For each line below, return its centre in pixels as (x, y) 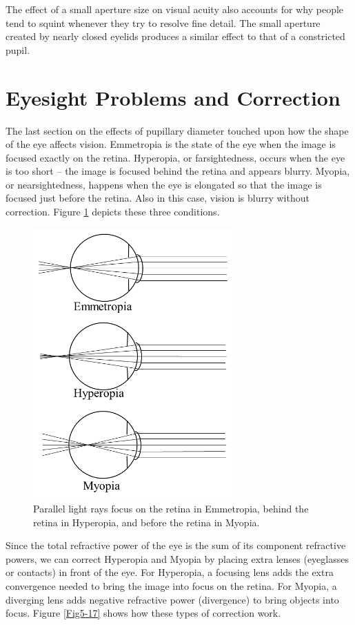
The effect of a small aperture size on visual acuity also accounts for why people (175, 9)
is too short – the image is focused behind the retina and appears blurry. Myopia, (178, 171)
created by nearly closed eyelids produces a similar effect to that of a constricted (175, 36)
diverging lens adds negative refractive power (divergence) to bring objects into (172, 599)
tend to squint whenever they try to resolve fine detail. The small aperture (163, 22)
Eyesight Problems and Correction (173, 97)
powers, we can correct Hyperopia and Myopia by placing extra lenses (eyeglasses (177, 558)
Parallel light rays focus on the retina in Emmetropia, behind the (171, 509)
